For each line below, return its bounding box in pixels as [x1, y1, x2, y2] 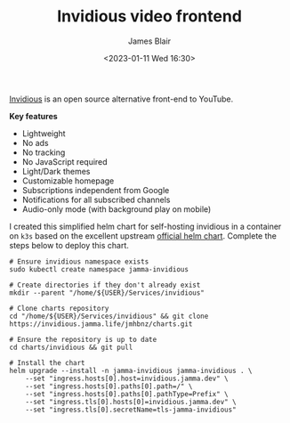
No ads [21, 137, 49, 148]
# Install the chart [9, 358, 86, 367]
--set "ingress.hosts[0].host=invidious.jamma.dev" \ [25, 374, 229, 383]
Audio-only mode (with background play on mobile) [21, 203, 212, 215]
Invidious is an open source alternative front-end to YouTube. [9, 94, 234, 104]
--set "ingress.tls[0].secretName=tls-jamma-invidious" [25, 405, 238, 414]
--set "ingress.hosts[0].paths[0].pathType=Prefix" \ [25, 389, 229, 398]
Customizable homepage [21, 175, 115, 186]
